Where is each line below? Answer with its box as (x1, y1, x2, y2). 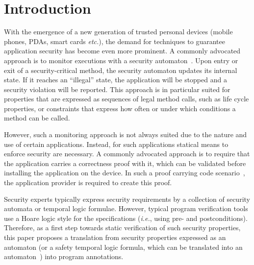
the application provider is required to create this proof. (4, 177, 172, 188)
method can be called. (4, 113, 70, 123)
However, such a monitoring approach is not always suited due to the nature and (4, 129, 247, 140)
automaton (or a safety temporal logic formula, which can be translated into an (4, 241, 243, 252)
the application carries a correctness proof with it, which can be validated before (4, 158, 246, 168)
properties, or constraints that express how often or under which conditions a (4, 103, 236, 113)
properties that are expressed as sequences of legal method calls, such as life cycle (4, 94, 249, 104)
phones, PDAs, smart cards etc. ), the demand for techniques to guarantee (4, 36, 225, 46)
